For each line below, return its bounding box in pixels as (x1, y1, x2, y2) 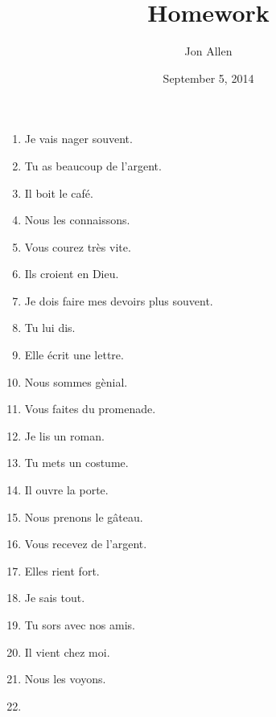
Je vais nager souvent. (24, 130, 133, 147)
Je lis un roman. (24, 427, 105, 444)
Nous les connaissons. (24, 211, 130, 228)
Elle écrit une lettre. (24, 346, 124, 363)
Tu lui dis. (24, 319, 76, 336)
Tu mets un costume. (24, 454, 129, 471)
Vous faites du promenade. (24, 400, 156, 417)
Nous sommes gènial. (24, 373, 128, 390)
